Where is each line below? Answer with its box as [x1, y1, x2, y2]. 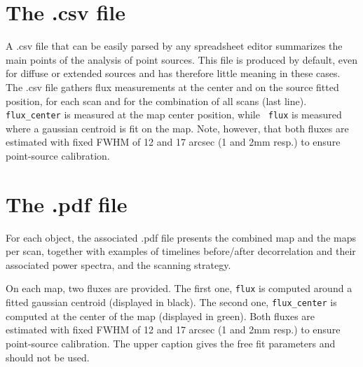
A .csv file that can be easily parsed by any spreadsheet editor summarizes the [6, 39, 343, 53]
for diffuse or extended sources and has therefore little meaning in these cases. [6, 66, 341, 81]
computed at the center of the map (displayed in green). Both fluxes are [6, 308, 315, 323]
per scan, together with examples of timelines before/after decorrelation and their [6, 244, 356, 258]
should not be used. [6, 349, 90, 364]
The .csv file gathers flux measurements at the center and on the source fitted [6, 79, 339, 94]
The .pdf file [6, 189, 128, 218]
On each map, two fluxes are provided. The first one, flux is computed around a [6, 281, 352, 296]
